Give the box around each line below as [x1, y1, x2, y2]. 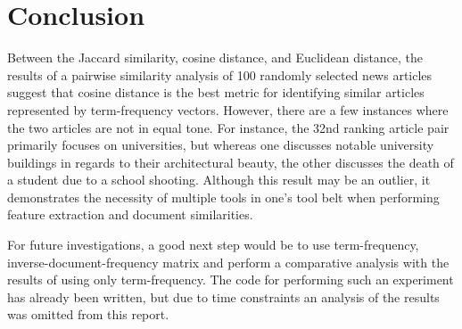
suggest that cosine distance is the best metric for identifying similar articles [7, 83, 425, 102]
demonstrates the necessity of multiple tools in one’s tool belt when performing [7, 187, 440, 206]
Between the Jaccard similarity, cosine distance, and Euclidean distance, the [7, 48, 424, 67]
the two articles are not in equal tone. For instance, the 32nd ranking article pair [7, 118, 450, 136]
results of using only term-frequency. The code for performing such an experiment [7, 270, 454, 289]
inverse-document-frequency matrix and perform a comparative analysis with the [7, 252, 450, 271]
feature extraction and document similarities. [7, 205, 253, 224]
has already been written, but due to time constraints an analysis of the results [7, 287, 440, 306]
